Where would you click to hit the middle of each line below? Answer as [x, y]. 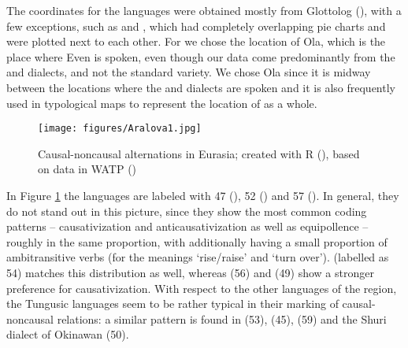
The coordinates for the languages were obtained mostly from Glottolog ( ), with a [204, 10]
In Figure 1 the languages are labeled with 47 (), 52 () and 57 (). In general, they [203, 195]
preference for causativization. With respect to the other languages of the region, [202, 288]
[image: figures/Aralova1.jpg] [120, 129]
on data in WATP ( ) [87, 169]
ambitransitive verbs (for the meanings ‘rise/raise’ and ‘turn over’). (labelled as [198, 257]
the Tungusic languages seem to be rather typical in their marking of [172, 304]
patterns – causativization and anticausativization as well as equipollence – [187, 226]
